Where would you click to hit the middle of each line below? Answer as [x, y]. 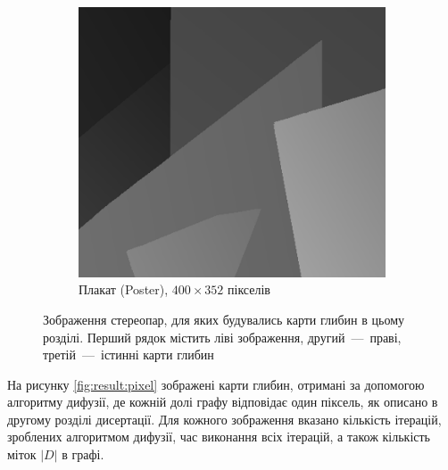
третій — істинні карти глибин [129, 355]
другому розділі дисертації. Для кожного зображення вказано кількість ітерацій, [224, 419]
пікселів [249, 289]
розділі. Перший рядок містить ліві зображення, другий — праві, [222, 337]
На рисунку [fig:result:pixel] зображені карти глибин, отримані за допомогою [216, 384]
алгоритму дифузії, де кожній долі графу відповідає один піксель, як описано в [223, 402]
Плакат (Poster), [124, 289]
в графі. [83, 454]
